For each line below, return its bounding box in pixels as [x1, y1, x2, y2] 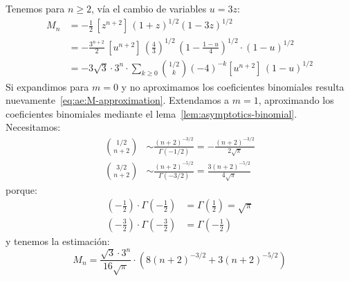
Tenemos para [6, 1, 65, 15]
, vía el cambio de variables [91, 1, 207, 15]
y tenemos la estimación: [6, 233, 110, 248]
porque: [6, 182, 37, 197]
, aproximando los [258, 93, 334, 107]
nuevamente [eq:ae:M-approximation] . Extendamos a [6, 93, 230, 107]
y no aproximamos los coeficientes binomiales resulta [121, 79, 344, 93]
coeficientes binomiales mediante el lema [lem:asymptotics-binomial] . [6, 106, 297, 120]
